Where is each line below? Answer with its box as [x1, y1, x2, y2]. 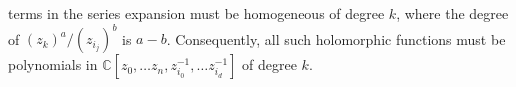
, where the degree [396, 3, 509, 23]
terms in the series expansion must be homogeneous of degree [8, 3, 385, 23]
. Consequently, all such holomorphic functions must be [166, 28, 506, 49]
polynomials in [8, 54, 98, 75]
